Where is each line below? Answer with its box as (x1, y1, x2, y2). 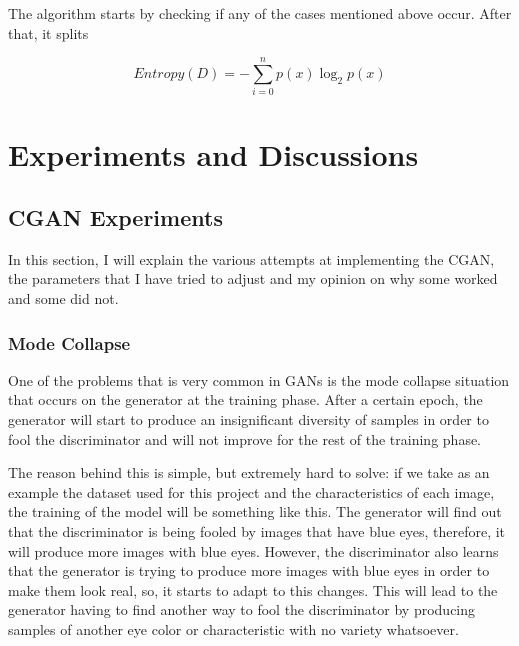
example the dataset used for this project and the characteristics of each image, (8, 481, 495, 502)
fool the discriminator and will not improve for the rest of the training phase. (8, 428, 482, 449)
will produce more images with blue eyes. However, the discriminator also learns (8, 540, 499, 561)
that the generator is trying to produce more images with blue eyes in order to (8, 560, 490, 581)
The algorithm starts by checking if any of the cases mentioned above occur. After (8, 3, 512, 23)
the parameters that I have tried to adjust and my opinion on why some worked (8, 268, 498, 289)
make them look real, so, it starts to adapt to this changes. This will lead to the (8, 579, 498, 600)
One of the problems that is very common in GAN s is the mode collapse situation (8, 369, 510, 390)
